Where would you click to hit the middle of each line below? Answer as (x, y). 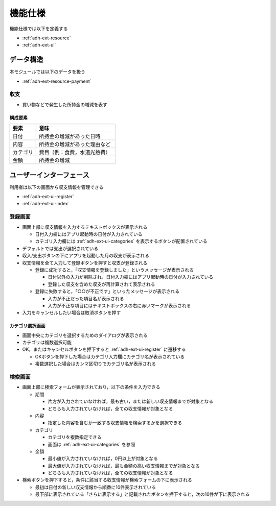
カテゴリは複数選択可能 (47, 343)
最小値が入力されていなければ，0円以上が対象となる (103, 459)
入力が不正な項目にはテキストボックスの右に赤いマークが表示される (119, 305)
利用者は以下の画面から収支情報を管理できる (56, 187)
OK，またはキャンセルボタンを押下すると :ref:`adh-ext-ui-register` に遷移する (104, 349)
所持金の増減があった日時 (70, 136)
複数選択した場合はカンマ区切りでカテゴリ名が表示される (95, 364)
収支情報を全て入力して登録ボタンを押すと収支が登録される (85, 262)
